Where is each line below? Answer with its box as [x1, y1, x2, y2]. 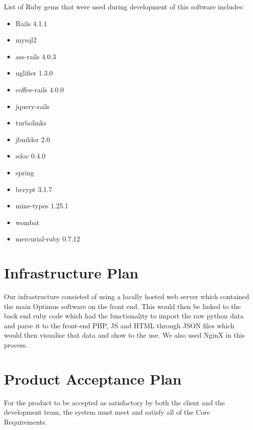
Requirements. [4, 416, 47, 427]
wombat [15, 217, 40, 227]
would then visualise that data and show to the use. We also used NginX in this [4, 330, 245, 340]
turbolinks [15, 117, 47, 128]
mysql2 [15, 35, 37, 45]
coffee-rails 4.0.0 [15, 84, 64, 94]
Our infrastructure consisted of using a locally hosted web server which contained [4, 291, 250, 302]
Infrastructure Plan [4, 263, 139, 283]
